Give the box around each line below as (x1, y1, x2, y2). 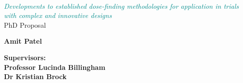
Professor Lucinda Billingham (4, 62, 105, 72)
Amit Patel (4, 36, 42, 46)
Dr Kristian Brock (4, 71, 67, 82)
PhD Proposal (4, 19, 46, 30)
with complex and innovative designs (4, 10, 112, 20)
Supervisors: (4, 52, 46, 62)
